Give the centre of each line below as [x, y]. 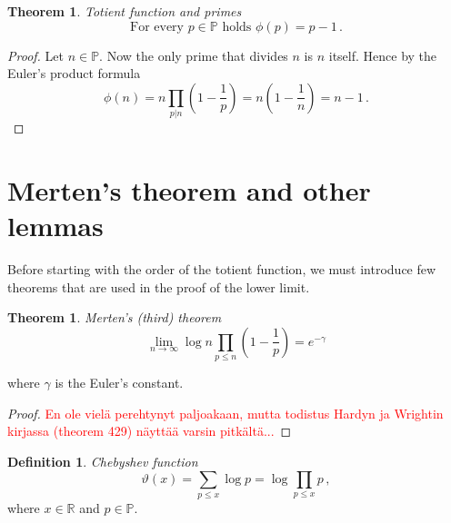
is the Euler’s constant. [119, 383]
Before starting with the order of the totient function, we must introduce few [222, 269]
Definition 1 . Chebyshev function [103, 461]
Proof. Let [35, 55]
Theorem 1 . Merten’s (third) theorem [115, 317]
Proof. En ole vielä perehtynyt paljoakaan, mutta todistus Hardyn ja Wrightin [225, 413]
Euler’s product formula [74, 73]
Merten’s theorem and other [189, 189]
